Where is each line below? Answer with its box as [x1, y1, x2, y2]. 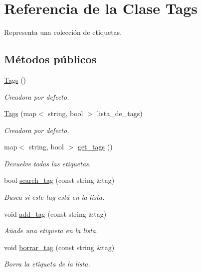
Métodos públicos [4, 51, 97, 67]
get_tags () [77, 141, 113, 152]
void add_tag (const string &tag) [4, 208, 107, 219]
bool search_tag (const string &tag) [4, 175, 115, 185]
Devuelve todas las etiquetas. [4, 158, 91, 168]
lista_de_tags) [97, 108, 143, 119]
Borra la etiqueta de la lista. [4, 259, 90, 269]
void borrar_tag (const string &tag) [4, 242, 115, 252]
